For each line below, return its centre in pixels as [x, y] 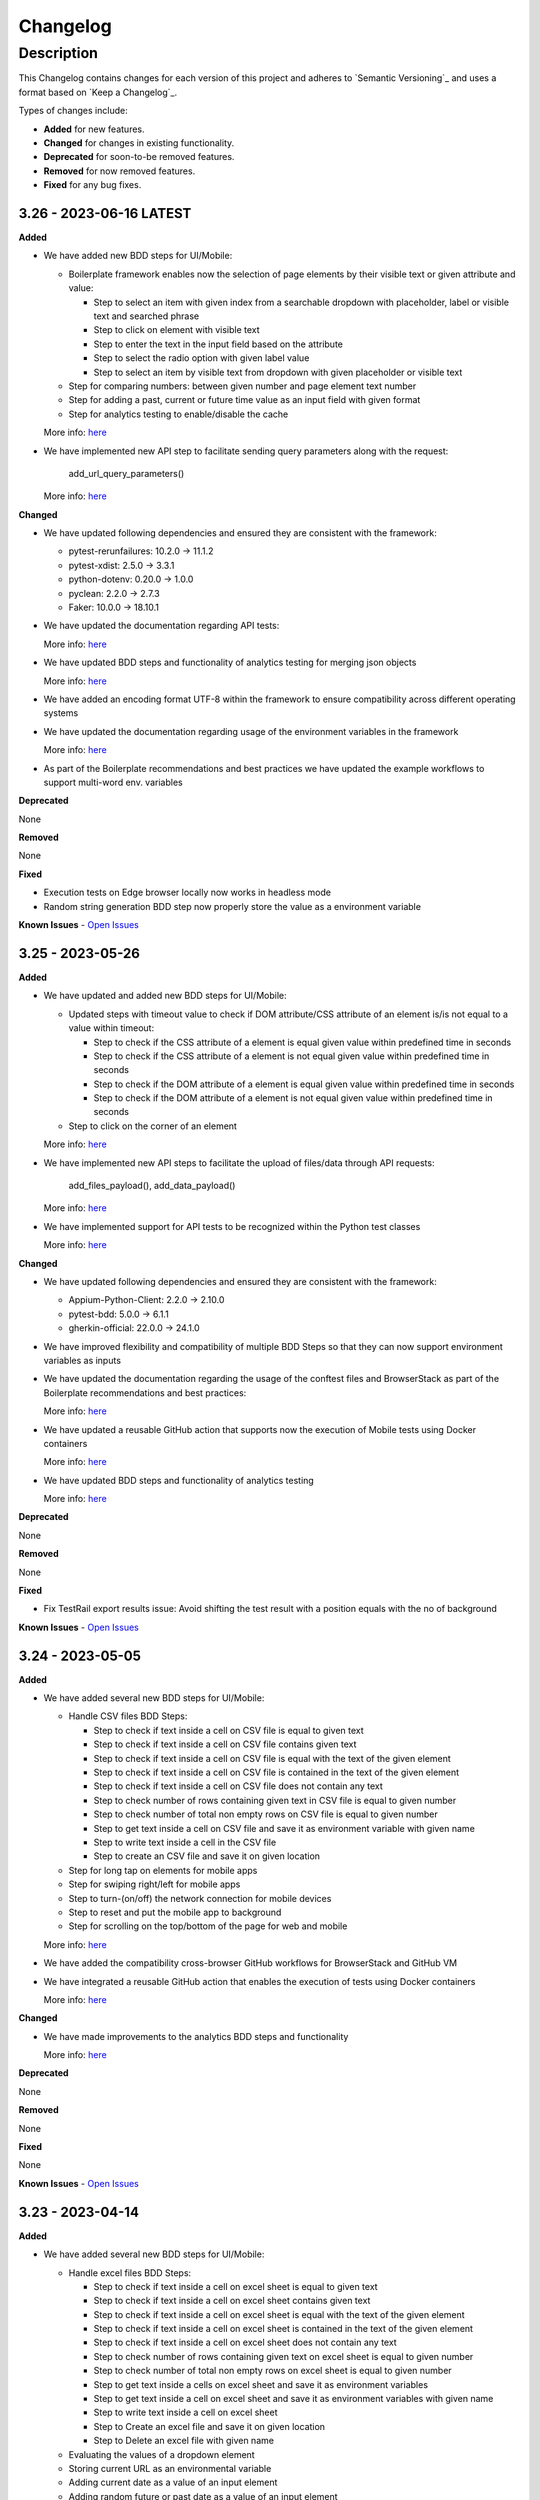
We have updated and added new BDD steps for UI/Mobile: [165, 996]
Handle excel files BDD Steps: [130, 2272]
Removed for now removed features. [119, 171]
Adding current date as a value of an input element [173, 2482]
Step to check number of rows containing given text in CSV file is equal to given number [275, 1800]
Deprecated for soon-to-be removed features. [139, 157]
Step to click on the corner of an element [152, 1126]
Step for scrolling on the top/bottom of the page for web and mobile [208, 1926]
